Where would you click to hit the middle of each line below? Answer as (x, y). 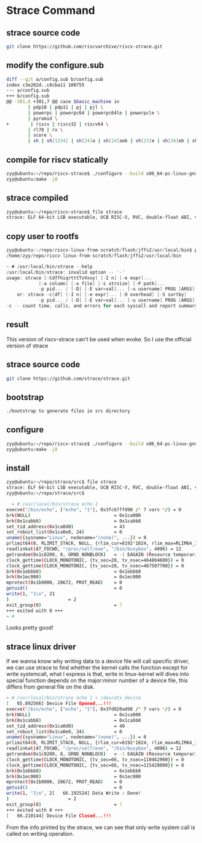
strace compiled (37, 198)
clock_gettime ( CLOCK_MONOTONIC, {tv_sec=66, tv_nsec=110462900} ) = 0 (95, 759)
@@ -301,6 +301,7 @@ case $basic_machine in (63, 102)
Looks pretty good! (30, 628)
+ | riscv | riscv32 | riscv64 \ (58, 124)
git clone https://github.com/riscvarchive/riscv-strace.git (84, 46)
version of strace (27, 346)
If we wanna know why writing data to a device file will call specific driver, (98, 661)
